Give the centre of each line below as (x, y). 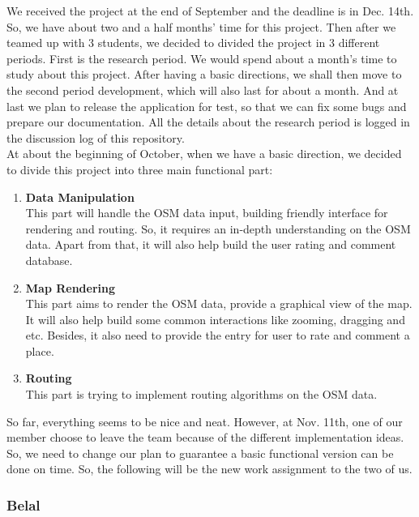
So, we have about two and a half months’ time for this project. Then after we (201, 26)
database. (49, 260)
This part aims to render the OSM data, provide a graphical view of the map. (219, 303)
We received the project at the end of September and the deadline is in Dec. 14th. (210, 11)
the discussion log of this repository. (96, 137)
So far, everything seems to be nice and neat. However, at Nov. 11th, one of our (205, 421)
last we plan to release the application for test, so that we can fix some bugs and (207, 106)
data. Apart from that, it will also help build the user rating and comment (211, 244)
